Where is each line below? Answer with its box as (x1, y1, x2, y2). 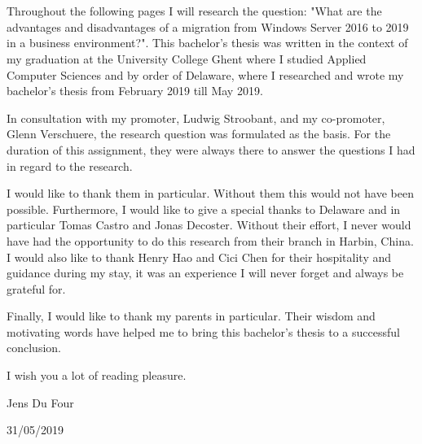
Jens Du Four (7, 394, 74, 411)
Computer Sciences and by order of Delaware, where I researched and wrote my (7, 66, 404, 83)
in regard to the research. (7, 157, 133, 174)
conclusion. (7, 339, 61, 356)
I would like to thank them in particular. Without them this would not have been (7, 185, 414, 202)
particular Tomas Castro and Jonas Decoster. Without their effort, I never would (7, 216, 411, 233)
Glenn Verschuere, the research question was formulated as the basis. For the (7, 125, 391, 142)
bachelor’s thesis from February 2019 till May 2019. (7, 82, 263, 99)
